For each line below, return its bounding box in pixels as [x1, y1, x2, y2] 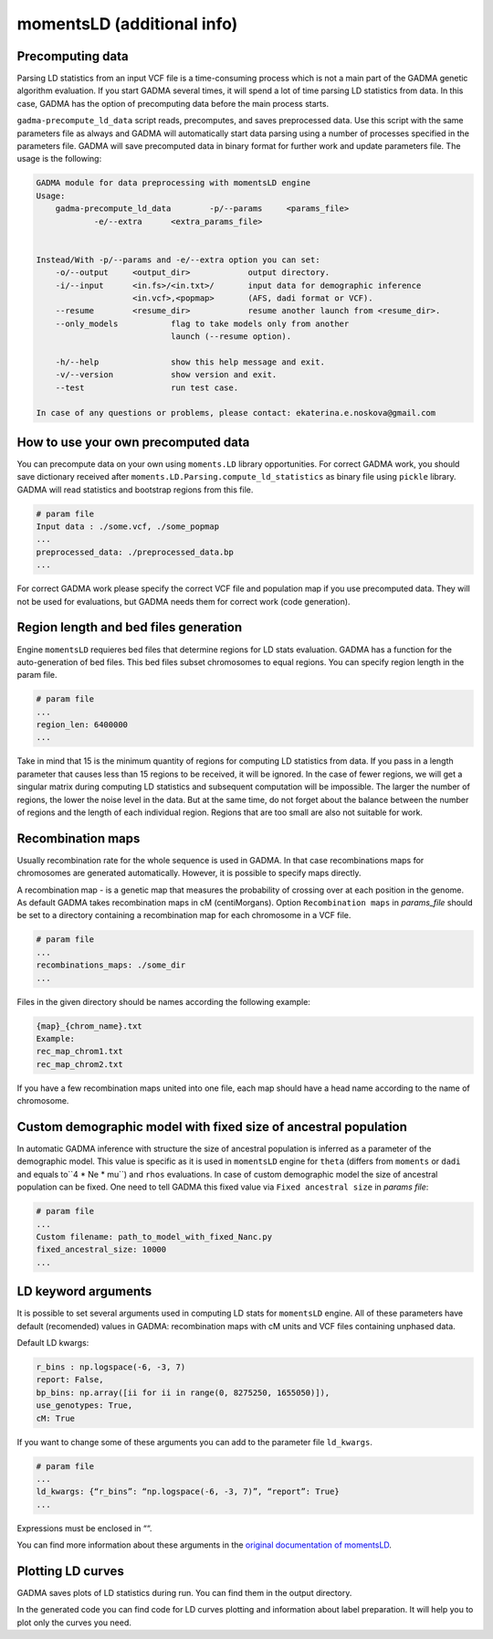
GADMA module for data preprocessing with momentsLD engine [36, 178, 311, 188]
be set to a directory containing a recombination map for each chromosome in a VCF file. [16, 910, 351, 921]
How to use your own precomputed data [16, 434, 250, 449]
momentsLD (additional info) [16, 14, 238, 34]
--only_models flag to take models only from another [55, 318, 350, 329]
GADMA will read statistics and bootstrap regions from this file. [16, 484, 254, 495]
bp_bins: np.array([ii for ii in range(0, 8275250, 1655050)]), [36, 1387, 330, 1398]
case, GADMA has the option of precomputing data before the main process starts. [16, 98, 329, 109]
